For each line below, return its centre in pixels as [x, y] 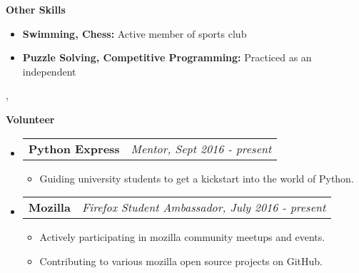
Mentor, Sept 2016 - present [201, 148]
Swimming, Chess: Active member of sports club [135, 33]
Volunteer [30, 119]
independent [49, 71]
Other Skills [36, 9]
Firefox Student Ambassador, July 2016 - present [204, 207]
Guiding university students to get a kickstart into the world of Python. [197, 178]
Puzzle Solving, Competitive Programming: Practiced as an [167, 57]
